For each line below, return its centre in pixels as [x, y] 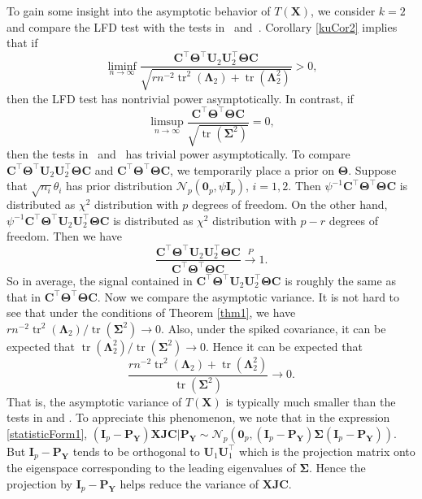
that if [22, 43]
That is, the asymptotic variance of [94, 401]
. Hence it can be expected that [284, 346]
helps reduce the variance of [189, 483]
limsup [167, 122]
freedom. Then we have [64, 236]
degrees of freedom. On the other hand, [289, 204]
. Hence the [337, 468]
